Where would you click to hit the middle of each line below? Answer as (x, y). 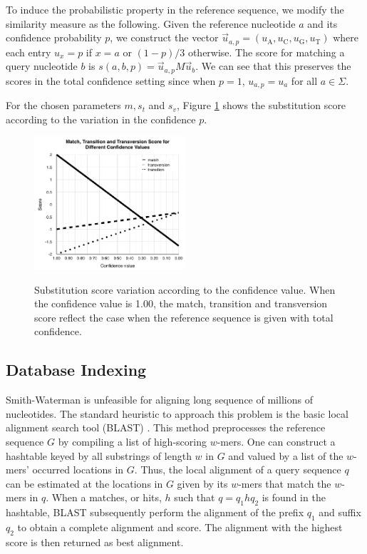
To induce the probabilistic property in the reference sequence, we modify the (175, 9)
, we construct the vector (164, 37)
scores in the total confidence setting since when (111, 80)
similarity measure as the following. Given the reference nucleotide (151, 23)
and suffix (340, 512)
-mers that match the (285, 483)
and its (322, 23)
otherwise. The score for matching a (266, 52)
